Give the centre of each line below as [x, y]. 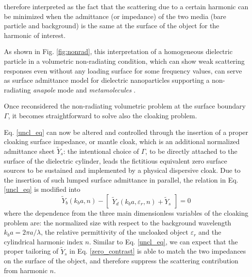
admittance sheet [29, 151]
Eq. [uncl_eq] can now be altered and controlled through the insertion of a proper [126, 132]
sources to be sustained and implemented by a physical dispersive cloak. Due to [122, 170]
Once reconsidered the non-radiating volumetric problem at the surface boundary [125, 106]
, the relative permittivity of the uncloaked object [114, 232]
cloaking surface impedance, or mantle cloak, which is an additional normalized [122, 141]
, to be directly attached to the [191, 151]
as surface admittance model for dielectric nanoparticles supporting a [107, 80]
